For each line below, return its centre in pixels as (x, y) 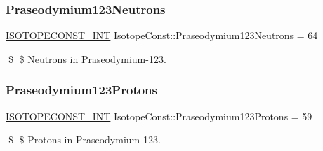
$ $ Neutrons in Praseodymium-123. (87, 58)
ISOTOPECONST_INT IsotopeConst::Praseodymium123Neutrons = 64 (162, 35)
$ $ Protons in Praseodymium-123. (84, 139)
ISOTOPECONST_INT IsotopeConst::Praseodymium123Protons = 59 (159, 116)
